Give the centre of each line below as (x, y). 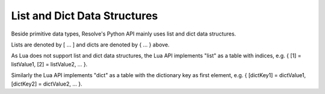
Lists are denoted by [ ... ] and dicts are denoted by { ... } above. (90, 45)
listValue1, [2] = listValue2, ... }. (49, 64)
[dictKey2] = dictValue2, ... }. (47, 84)
